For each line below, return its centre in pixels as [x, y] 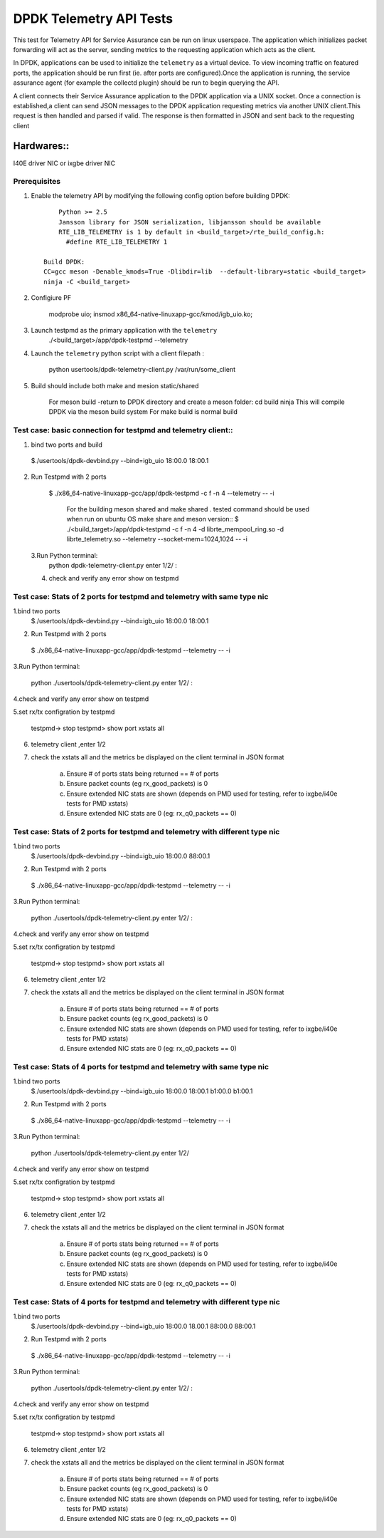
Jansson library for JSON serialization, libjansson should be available [190, 222]
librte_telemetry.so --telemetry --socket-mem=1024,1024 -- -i [157, 539]
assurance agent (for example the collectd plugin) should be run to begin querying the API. [146, 83]
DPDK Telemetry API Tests [93, 19]
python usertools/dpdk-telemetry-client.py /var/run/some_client [142, 370]
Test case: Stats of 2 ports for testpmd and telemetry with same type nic [141, 597]
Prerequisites [37, 182]
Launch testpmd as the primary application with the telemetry [124, 331]
